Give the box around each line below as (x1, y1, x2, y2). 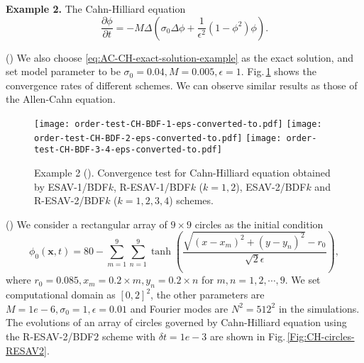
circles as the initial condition (194, 216, 324, 231)
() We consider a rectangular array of (6, 216, 167, 231)
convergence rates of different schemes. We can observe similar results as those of (6, 77, 358, 92)
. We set (285, 272, 321, 287)
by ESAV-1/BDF (34, 179, 109, 194)
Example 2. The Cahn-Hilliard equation (6, 1, 186, 16)
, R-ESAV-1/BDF (113, 179, 191, 194)
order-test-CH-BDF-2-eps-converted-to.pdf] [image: (34, 133, 282, 143)
